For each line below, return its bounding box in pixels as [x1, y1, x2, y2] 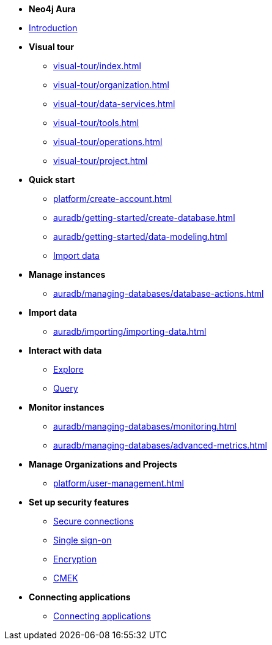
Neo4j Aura [29, 4, 76, 14]
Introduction [29, 23, 78, 33]
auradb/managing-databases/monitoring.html [53, 421, 237, 431]
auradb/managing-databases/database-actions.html [53, 288, 264, 299]
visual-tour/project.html [53, 155, 148, 166]
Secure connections [53, 516, 134, 526]
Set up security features [29, 497, 129, 507]
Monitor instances [29, 402, 105, 412]
